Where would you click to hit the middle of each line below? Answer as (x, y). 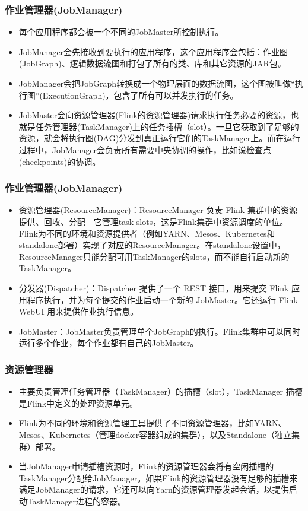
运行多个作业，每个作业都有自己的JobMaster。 (109, 343)
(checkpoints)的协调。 (60, 161)
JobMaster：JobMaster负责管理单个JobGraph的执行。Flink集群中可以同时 (159, 331)
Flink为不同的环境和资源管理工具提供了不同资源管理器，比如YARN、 (153, 423)
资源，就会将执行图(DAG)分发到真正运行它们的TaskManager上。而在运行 (160, 138)
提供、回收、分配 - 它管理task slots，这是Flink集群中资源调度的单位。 (153, 221)
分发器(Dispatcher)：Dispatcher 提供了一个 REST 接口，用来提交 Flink (154, 288)
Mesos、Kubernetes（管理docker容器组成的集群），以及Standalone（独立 (155, 434)
